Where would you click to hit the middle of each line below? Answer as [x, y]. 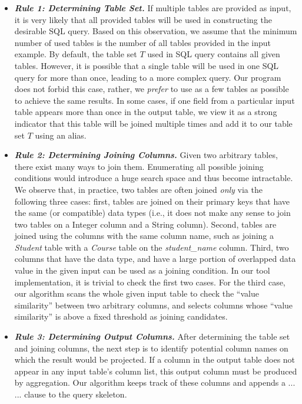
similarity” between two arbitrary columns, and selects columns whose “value [154, 305]
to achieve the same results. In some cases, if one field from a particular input [155, 100]
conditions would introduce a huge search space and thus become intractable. [154, 178]
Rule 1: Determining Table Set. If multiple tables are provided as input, [153, 8]
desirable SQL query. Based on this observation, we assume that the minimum [156, 31]
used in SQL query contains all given [214, 54]
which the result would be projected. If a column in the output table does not [155, 359]
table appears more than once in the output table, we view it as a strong [146, 112]
